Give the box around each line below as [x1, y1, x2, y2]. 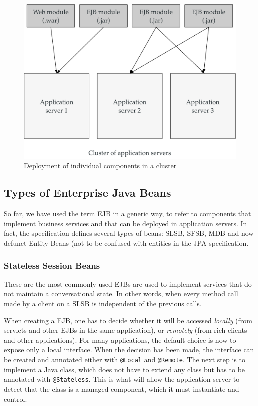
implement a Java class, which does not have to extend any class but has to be [4, 364, 245, 374]
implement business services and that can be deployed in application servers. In [4, 218, 247, 228]
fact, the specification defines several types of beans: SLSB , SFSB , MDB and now [4, 228, 254, 238]
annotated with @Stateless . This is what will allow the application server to [4, 374, 240, 384]
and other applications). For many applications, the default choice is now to [4, 334, 236, 345]
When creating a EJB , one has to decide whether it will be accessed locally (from [4, 315, 252, 325]
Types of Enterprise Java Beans [4, 185, 171, 200]
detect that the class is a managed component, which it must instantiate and [4, 383, 239, 394]
